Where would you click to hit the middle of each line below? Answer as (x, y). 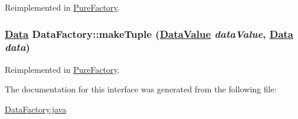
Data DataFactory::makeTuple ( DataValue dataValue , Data (149, 33)
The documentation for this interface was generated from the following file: (141, 89)
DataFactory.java (36, 109)
